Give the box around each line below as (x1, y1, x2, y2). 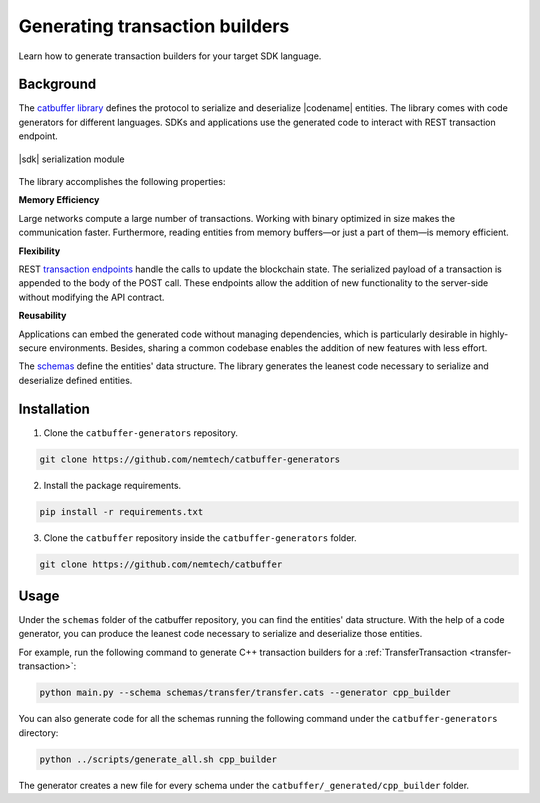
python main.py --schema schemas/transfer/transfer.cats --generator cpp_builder (39, 687, 452, 699)
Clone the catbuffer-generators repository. (43, 426, 239, 439)
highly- (479, 328, 509, 340)
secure (18, 341, 48, 354)
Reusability (18, 310, 67, 322)
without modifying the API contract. (18, 291, 165, 303)
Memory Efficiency (18, 194, 100, 206)
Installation (18, 400, 90, 417)
